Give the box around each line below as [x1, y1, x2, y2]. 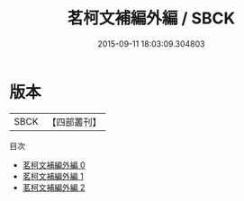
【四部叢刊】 [47, 116, 102, 128]
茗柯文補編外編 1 [22, 170, 84, 181]
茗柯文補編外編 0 [22, 159, 86, 170]
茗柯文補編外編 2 [22, 181, 86, 193]
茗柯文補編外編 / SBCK [67, 8, 236, 29]
